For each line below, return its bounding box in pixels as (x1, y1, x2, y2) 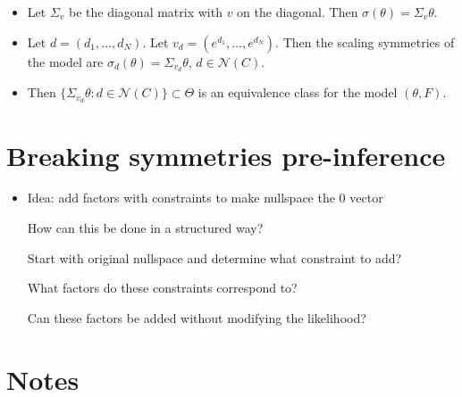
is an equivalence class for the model (197, 83, 398, 102)
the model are (27, 52, 104, 70)
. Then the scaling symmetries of (275, 32, 455, 51)
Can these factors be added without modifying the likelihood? (27, 308, 366, 327)
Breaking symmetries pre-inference (6, 136, 446, 173)
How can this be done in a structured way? (27, 219, 264, 237)
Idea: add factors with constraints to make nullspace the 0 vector (27, 188, 383, 207)
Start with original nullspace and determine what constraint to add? (27, 248, 402, 267)
